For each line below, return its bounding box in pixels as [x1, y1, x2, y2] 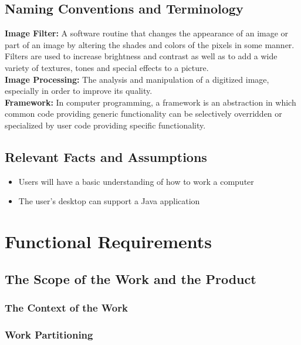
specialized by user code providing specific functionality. [5, 119, 206, 131]
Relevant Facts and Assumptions [5, 147, 207, 165]
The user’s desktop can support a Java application [18, 195, 200, 207]
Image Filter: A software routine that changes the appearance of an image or [5, 27, 289, 39]
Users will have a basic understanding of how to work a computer [18, 175, 254, 187]
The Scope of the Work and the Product [5, 269, 256, 287]
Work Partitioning [5, 327, 93, 341]
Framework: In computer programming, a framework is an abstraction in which [5, 96, 296, 108]
